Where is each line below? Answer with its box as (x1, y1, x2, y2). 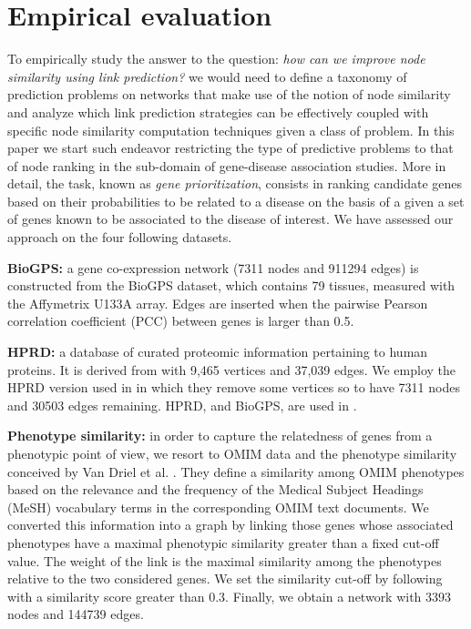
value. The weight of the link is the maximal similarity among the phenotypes (7, 551, 442, 570)
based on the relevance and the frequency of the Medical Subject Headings (7, 480, 424, 499)
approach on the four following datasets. (7, 228, 232, 247)
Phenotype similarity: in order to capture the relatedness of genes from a (7, 426, 433, 445)
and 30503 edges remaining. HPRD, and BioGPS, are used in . (7, 395, 357, 414)
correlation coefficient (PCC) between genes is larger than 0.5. (7, 311, 354, 330)
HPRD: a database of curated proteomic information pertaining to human (7, 342, 428, 361)
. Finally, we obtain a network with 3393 (225, 586, 452, 605)
